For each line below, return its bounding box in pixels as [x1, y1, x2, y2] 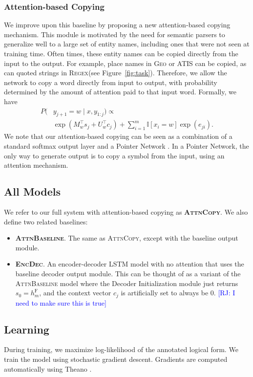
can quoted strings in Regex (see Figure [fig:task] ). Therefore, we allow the [4, 67, 227, 78]
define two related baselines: [4, 216, 88, 226]
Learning [4, 321, 49, 336]
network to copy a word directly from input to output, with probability [4, 77, 217, 87]
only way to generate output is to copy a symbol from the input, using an [4, 150, 225, 160]
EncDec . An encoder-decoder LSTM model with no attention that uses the [15, 259, 244, 269]
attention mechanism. [4, 160, 68, 170]
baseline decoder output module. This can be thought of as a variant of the [15, 268, 241, 278]
